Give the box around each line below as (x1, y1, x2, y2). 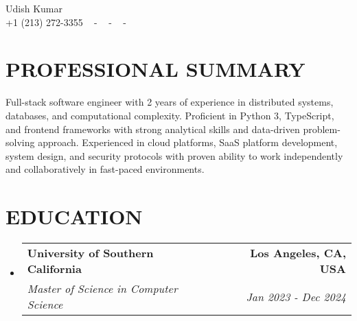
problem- (303, 121, 341, 136)
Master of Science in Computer (27, 281, 178, 296)
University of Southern (27, 245, 154, 261)
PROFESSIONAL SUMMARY (5, 55, 306, 83)
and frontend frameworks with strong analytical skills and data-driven (5, 121, 300, 136)
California (27, 261, 82, 276)
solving (5, 135, 35, 150)
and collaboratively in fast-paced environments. (5, 162, 205, 176)
